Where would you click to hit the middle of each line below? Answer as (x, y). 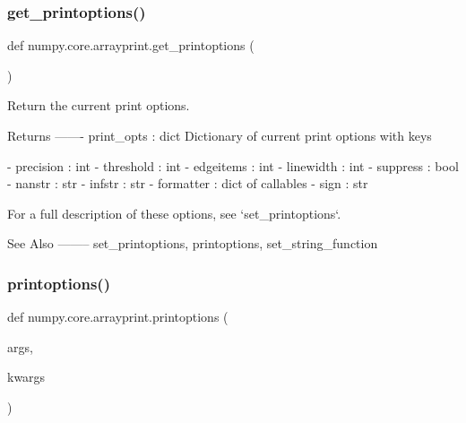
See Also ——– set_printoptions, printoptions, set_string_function (193, 243)
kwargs (26, 377)
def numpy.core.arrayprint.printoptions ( (118, 317)
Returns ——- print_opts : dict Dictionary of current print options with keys (220, 135)
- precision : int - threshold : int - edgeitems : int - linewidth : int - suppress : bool (233, 165)
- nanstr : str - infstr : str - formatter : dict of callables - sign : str (188, 183)
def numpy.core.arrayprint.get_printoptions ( (131, 45)
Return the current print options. (99, 105)
